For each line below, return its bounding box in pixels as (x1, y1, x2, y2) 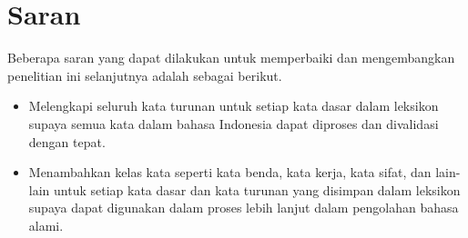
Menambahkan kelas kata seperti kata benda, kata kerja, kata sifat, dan (28, 163, 432, 182)
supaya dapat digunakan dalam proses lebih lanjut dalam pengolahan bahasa (28, 198, 459, 217)
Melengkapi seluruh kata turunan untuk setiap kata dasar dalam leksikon (28, 96, 439, 115)
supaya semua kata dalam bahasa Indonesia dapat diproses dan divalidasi (28, 114, 439, 133)
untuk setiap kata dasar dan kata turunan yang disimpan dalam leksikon (54, 180, 461, 199)
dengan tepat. (28, 132, 106, 151)
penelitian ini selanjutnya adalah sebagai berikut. (7, 65, 282, 84)
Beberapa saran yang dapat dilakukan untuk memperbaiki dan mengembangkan (7, 48, 455, 67)
